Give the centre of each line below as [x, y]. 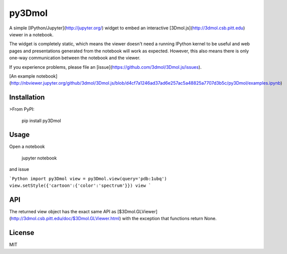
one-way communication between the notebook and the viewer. [75, 58]
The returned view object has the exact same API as [63, 211]
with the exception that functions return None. [169, 219]
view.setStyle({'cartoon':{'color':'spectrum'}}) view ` [80, 186]
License [22, 233]
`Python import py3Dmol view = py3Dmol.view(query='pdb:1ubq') [88, 179]
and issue [19, 169]
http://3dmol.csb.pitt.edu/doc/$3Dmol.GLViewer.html [65, 219]
